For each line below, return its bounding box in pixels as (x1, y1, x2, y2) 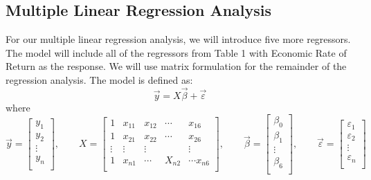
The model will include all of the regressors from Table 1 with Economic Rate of (6, 45, 347, 60)
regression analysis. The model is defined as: (6, 72, 193, 87)
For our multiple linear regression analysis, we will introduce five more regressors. (6, 32, 351, 46)
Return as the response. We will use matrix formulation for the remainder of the (6, 59, 347, 73)
